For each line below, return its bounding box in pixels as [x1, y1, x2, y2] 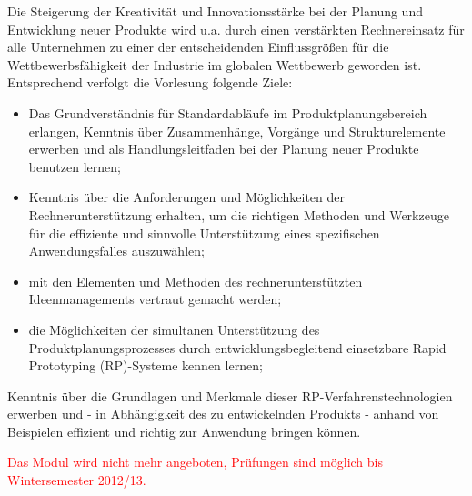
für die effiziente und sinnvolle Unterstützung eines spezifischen [28, 223, 380, 242]
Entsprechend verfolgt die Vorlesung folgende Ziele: [7, 73, 293, 92]
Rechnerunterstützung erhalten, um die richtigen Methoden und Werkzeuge [28, 205, 449, 224]
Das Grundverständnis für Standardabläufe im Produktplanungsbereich [28, 103, 427, 122]
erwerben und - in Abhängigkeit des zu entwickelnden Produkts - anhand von [7, 404, 439, 423]
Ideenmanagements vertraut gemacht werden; [28, 289, 282, 309]
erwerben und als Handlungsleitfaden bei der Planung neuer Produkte [28, 139, 419, 158]
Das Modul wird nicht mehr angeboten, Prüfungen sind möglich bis [7, 452, 384, 471]
